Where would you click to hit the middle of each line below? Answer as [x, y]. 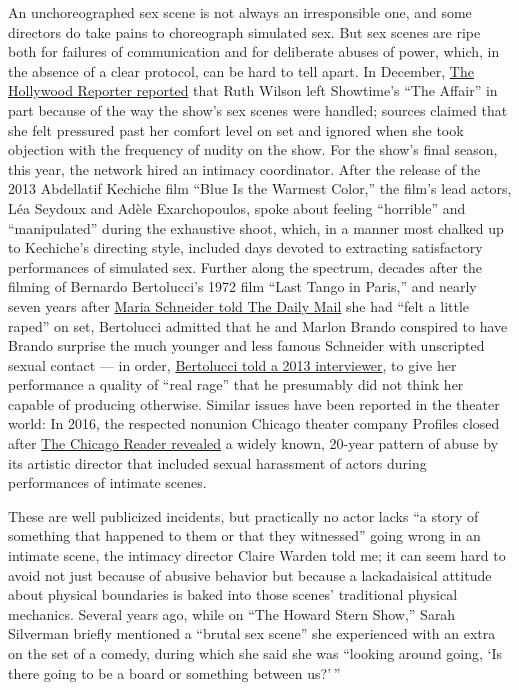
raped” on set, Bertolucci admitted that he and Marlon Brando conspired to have [258, 325]
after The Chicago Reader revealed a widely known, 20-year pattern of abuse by [253, 443]
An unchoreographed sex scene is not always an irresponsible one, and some [240, 12]
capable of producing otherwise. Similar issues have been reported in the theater [254, 403]
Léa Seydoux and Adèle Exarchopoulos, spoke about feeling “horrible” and [237, 207]
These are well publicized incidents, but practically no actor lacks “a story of [243, 515]
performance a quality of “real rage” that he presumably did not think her [236, 384]
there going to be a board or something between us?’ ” [174, 672]
